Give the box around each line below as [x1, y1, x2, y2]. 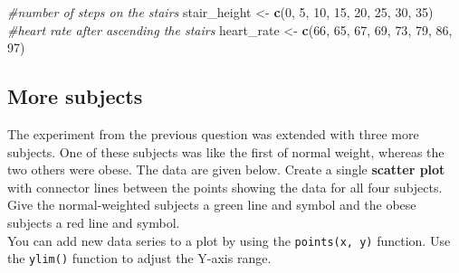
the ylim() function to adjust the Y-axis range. [7, 249, 272, 268]
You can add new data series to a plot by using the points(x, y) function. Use [7, 231, 451, 249]
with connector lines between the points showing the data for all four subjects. [7, 177, 443, 196]
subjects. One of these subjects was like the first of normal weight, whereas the [7, 142, 445, 161]
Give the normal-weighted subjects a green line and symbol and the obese [7, 195, 416, 214]
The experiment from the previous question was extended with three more [7, 124, 419, 143]
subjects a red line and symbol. [7, 212, 180, 231]
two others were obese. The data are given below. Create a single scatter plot [7, 160, 445, 179]
